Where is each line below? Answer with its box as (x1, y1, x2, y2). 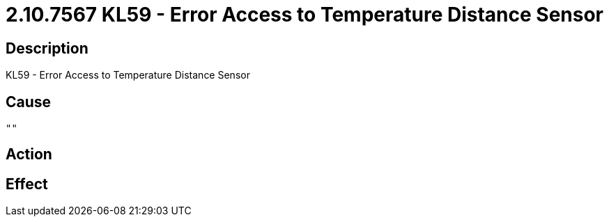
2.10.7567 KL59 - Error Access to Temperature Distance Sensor (6, 3, 604, 26)
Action (6, 145, 52, 164)
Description (6, 39, 88, 57)
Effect (6, 175, 48, 193)
